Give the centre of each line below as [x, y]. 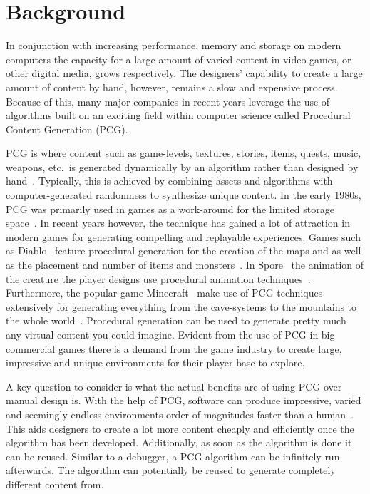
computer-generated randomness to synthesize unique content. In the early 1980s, [184, 195]
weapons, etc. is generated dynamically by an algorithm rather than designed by [182, 166]
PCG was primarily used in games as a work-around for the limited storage [170, 209]
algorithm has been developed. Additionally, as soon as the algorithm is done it [179, 442]
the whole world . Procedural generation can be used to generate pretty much [176, 320]
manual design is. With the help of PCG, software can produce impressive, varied [184, 400]
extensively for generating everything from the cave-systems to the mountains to [181, 306]
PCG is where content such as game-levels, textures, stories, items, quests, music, [184, 153]
